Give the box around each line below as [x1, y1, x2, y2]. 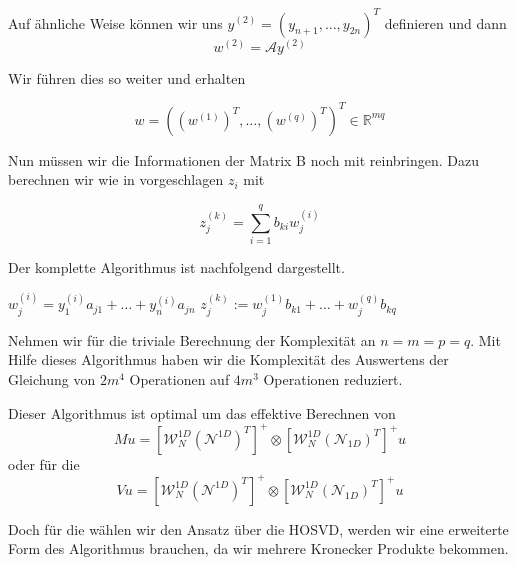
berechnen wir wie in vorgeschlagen [8, 169, 224, 190]
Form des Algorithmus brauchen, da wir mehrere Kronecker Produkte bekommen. [8, 538, 509, 559]
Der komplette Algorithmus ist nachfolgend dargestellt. [8, 256, 345, 277]
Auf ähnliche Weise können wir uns [8, 12, 223, 33]
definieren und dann [384, 12, 507, 33]
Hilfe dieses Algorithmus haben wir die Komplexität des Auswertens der [8, 349, 449, 370]
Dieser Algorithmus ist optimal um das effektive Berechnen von [8, 402, 396, 423]
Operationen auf [129, 368, 230, 389]
